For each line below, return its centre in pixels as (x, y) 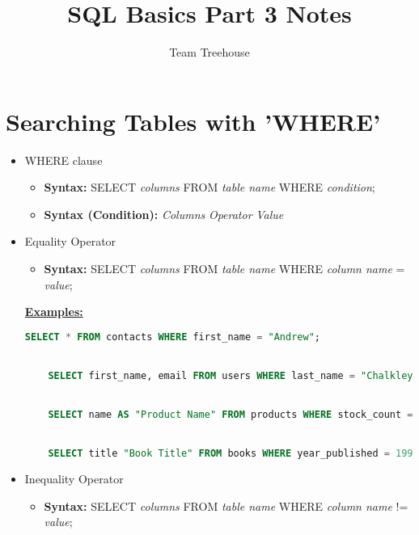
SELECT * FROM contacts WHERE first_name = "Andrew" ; (172, 337)
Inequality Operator (74, 479)
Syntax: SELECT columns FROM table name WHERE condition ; (209, 187)
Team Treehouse (209, 52)
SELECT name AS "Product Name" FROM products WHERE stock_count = (231, 415)
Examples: (54, 312)
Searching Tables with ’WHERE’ (193, 121)
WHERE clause (63, 160)
